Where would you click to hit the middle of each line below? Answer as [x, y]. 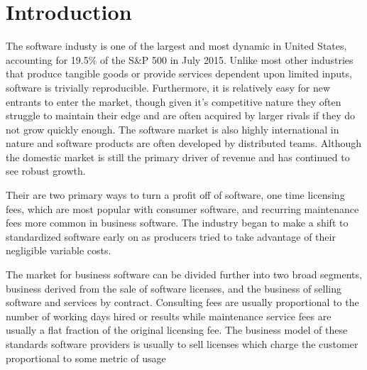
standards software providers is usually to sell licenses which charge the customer [182, 344]
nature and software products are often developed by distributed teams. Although [184, 143]
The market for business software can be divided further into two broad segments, [184, 274]
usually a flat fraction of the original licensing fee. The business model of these [177, 330]
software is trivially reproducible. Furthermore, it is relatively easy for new [168, 87]
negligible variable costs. [59, 250]
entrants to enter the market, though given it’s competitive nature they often [174, 101]
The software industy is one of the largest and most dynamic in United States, [176, 46]
